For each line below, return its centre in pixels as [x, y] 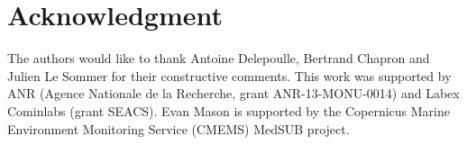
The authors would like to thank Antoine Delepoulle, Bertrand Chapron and [219, 58]
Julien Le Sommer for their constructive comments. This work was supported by [229, 75]
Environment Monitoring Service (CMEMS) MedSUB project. [179, 128]
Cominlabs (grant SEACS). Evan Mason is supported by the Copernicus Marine [229, 110]
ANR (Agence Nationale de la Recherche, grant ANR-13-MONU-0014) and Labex [233, 93]
